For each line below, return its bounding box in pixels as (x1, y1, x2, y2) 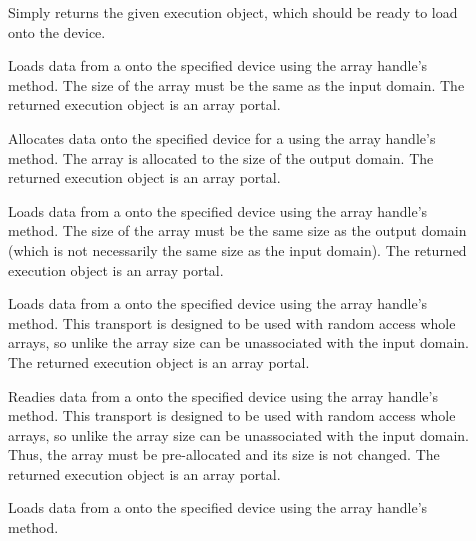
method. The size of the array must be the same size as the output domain (8, 220, 467, 241)
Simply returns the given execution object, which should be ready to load (8, 2, 458, 22)
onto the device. (8, 21, 106, 42)
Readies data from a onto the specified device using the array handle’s (8, 385, 438, 406)
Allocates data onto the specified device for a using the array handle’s (8, 127, 436, 148)
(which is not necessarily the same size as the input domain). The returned (8, 239, 467, 260)
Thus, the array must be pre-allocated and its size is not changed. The (8, 444, 440, 465)
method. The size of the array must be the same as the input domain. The (8, 74, 465, 95)
